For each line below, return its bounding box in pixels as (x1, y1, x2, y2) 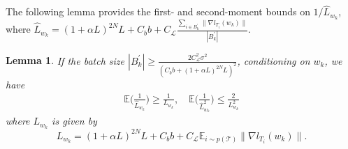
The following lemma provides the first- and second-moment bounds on (6, 4, 310, 19)
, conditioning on (237, 53, 310, 68)
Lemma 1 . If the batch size (6, 53, 124, 68)
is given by (52, 113, 97, 128)
